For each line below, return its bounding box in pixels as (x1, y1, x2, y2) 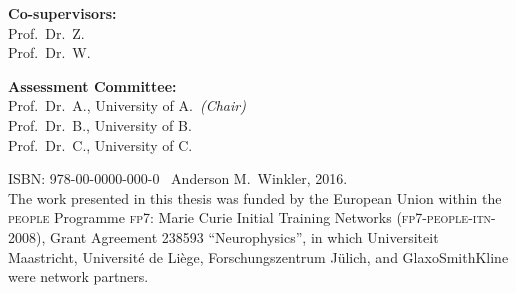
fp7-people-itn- (401, 207, 496, 228)
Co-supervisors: (8, 3, 117, 23)
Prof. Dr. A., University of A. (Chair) (8, 95, 246, 116)
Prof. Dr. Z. (8, 22, 85, 43)
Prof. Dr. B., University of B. (8, 114, 192, 135)
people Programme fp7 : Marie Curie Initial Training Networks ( (8, 207, 402, 228)
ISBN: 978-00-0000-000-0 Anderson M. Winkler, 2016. (8, 168, 348, 189)
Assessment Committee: (8, 75, 177, 96)
